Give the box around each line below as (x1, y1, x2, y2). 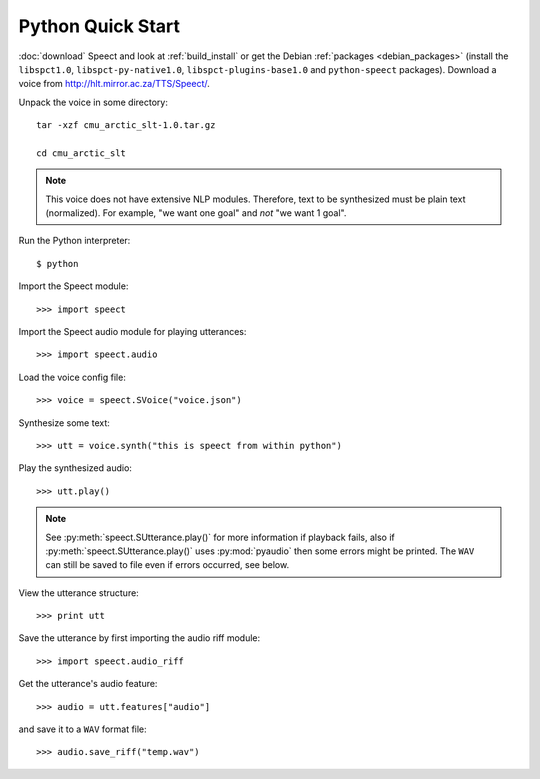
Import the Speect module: (18, 280, 129, 292)
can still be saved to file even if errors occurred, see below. (45, 559, 290, 571)
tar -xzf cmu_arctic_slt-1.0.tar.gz (36, 120, 216, 131)
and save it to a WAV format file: (18, 723, 147, 735)
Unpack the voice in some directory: (18, 96, 169, 108)
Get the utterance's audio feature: (18, 678, 158, 690)
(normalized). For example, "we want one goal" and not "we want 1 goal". (45, 207, 347, 219)
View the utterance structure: (18, 586, 139, 599)
